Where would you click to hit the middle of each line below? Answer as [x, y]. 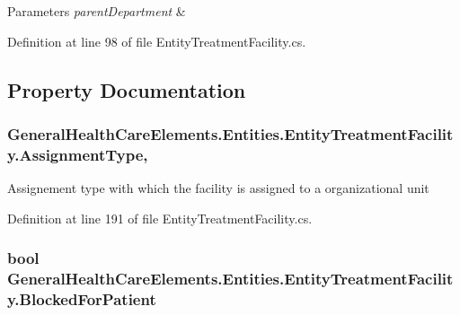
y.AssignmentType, [78, 154]
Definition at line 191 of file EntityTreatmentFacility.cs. [160, 218]
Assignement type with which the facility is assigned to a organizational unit [218, 188]
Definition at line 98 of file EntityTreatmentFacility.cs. [157, 41]
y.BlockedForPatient [82, 299]
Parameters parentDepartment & [97, 11]
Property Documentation [127, 89]
